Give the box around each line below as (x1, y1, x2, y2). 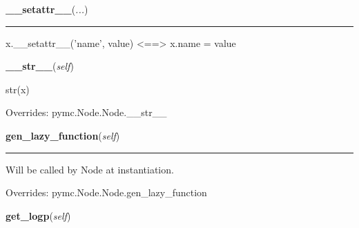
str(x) (6, 82, 30, 96)
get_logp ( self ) (6, 208, 71, 222)
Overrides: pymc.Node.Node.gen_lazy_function (6, 185, 207, 200)
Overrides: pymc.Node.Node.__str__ (6, 105, 167, 120)
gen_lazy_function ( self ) (6, 128, 120, 142)
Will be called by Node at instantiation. (6, 162, 174, 176)
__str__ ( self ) (6, 59, 74, 73)
